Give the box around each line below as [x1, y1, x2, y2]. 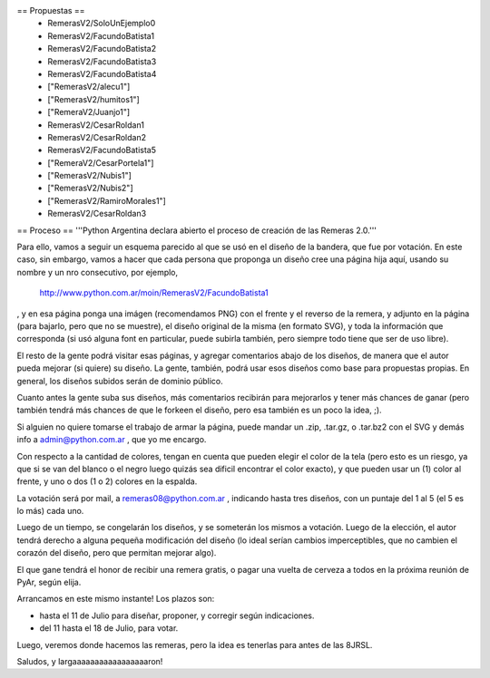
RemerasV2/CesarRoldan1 [47, 119, 145, 131]
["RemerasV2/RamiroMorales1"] [47, 195, 167, 206]
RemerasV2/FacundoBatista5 [47, 145, 157, 156]
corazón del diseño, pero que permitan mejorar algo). [16, 547, 217, 558]
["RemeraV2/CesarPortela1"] [47, 157, 154, 168]
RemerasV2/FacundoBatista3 [47, 55, 157, 67]
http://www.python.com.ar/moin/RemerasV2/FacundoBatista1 [39, 287, 269, 298]
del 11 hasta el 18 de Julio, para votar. [39, 623, 179, 634]
